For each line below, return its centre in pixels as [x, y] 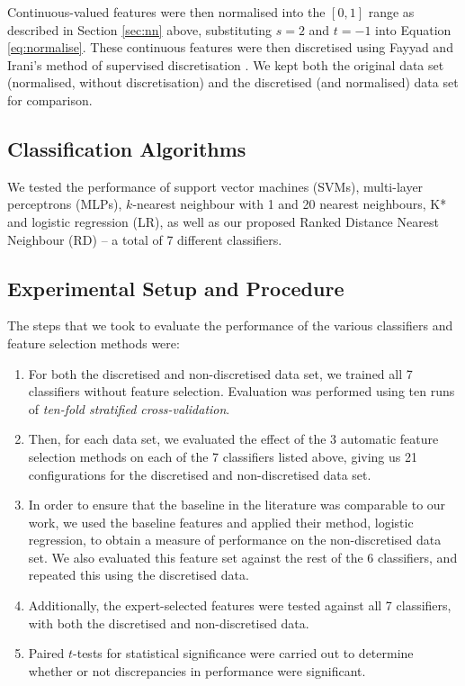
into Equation [413, 29]
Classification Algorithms [127, 148]
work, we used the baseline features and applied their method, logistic [221, 522]
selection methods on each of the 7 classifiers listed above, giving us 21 [223, 456]
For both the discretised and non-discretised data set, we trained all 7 [220, 373]
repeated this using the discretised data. [139, 575]
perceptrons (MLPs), [65, 204]
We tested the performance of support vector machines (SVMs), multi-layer [215, 186]
